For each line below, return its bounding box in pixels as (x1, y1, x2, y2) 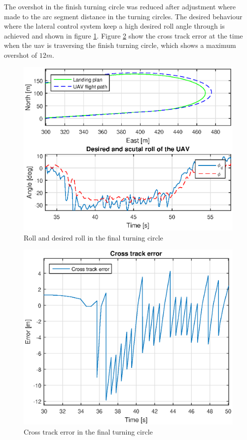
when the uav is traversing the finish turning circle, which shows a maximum (4, 40, 236, 50)
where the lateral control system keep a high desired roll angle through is (4, 21, 225, 31)
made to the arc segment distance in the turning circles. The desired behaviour (4, 11, 243, 21)
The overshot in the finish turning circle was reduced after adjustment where (4, 1, 236, 11)
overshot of (4, 49, 37, 60)
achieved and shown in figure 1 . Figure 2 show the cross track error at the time (4, 30, 243, 40)
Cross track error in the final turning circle (24, 426, 153, 437)
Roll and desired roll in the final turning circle (24, 232, 163, 242)
